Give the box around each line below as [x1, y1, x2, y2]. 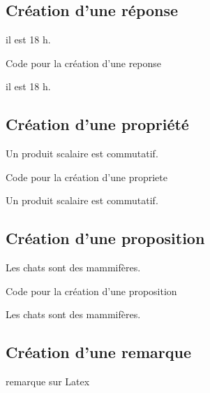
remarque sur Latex [6, 374, 90, 389]
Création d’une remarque [6, 341, 191, 363]
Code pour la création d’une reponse [6, 55, 162, 70]
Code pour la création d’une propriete [6, 169, 167, 184]
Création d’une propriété [6, 113, 189, 135]
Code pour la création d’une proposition [6, 283, 177, 298]
